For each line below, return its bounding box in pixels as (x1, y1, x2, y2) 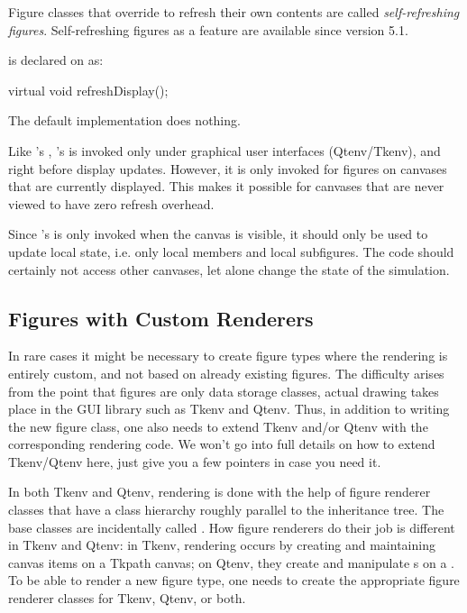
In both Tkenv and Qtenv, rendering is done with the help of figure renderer (8, 482, 431, 501)
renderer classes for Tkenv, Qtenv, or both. (8, 589, 246, 608)
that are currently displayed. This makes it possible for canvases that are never (8, 177, 444, 196)
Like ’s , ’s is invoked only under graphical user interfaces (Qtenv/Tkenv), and (8, 141, 441, 160)
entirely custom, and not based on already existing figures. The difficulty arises (8, 363, 444, 382)
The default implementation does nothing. (8, 111, 241, 130)
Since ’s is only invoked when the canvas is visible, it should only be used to (8, 224, 428, 243)
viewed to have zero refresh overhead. (8, 194, 215, 213)
